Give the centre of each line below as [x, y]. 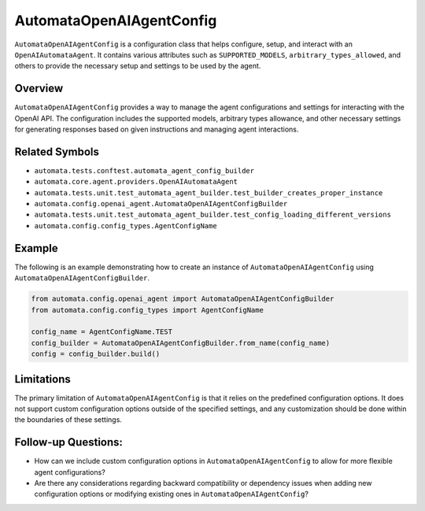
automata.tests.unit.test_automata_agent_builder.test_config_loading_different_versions [213, 215]
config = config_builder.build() [96, 354]
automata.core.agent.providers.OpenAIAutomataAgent [136, 182]
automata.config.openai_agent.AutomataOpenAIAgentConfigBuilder [161, 204]
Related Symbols [57, 152]
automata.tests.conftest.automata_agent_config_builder [144, 170]
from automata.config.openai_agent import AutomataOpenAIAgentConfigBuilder [183, 299]
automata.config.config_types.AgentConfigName [126, 226]
